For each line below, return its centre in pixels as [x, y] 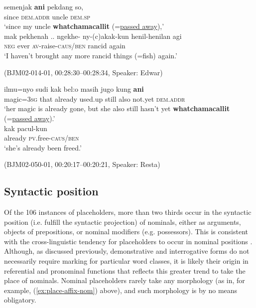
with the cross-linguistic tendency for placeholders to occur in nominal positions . [128, 241]
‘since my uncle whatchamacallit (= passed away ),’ [84, 26]
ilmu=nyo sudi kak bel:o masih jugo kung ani [74, 89]
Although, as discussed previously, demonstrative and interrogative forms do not [127, 251]
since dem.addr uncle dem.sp [47, 16]
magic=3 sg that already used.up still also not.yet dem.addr [95, 98]
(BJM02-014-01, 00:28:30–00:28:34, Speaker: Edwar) [83, 72]
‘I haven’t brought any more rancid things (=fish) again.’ [91, 55]
